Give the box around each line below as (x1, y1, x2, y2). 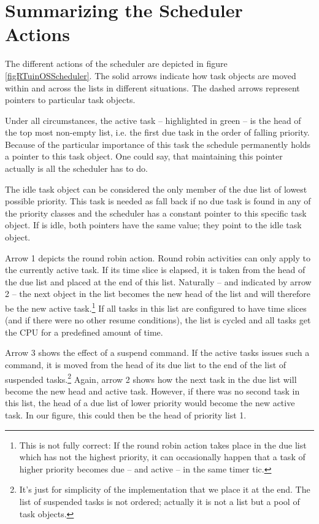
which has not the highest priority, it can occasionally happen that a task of (19, 450, 306, 463)
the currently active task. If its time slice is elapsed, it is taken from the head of (5, 263, 306, 276)
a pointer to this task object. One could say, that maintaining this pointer (5, 150, 283, 163)
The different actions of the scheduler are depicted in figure (5, 57, 228, 70)
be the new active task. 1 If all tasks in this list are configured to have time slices (5, 300, 307, 314)
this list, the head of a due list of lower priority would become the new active (5, 396, 295, 409)
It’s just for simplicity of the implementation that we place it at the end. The (19, 483, 310, 496)
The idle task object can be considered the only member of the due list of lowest (5, 182, 307, 195)
